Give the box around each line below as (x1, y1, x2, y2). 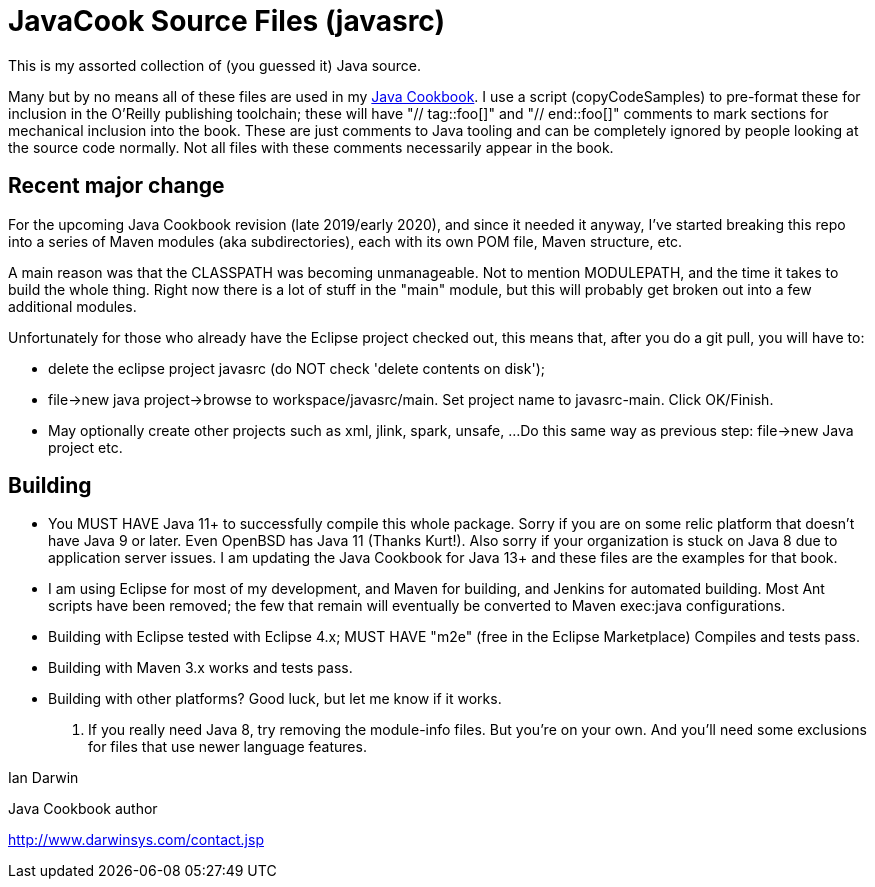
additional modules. (8, 297, 137, 315)
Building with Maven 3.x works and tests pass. (48, 659, 353, 677)
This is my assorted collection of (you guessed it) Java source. (8, 56, 422, 74)
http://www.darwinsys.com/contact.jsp (8, 831, 264, 849)
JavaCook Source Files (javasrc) (8, 4, 446, 38)
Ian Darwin (8, 769, 79, 787)
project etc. (48, 438, 123, 456)
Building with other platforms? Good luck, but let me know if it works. (48, 690, 502, 708)
